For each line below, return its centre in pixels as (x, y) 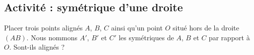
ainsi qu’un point (137, 28)
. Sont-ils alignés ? (37, 47)
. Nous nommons (52, 37)
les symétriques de (146, 37)
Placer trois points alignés (43, 28)
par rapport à (229, 37)
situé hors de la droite (206, 28)
